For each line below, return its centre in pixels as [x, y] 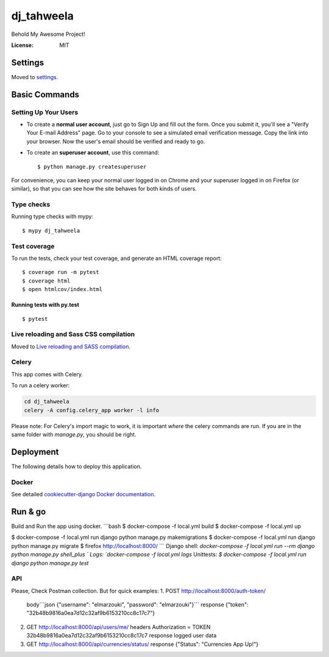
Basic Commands [45, 94]
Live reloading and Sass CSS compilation [73, 334]
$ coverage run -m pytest [61, 272]
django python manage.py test [50, 563]
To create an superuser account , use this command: [93, 153]
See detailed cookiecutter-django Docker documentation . [83, 494]
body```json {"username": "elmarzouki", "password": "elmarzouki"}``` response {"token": [138, 605]
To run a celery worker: [41, 385]
